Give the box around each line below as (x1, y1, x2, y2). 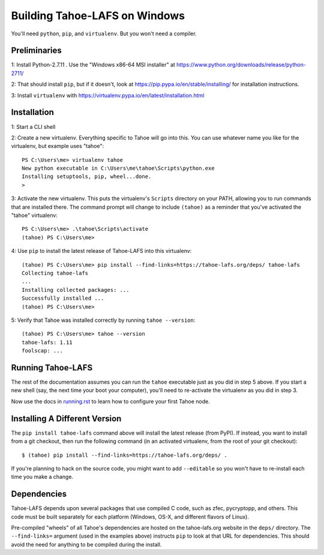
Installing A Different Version (11, 414, 122, 424)
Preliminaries (11, 46, 62, 56)
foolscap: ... (22, 348, 63, 354)
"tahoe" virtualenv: (11, 212, 58, 219)
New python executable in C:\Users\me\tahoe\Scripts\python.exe (22, 165, 215, 172)
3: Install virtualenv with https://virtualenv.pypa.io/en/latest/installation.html (11, 92, 205, 99)
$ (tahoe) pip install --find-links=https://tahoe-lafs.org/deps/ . (22, 451, 227, 459)
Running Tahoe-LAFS (11, 363, 93, 373)
